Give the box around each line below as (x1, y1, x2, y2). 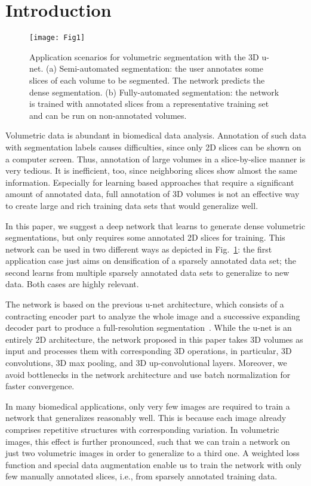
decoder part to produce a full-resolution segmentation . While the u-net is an (5, 321, 292, 334)
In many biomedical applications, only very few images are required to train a (5, 399, 290, 412)
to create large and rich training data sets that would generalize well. (5, 199, 258, 211)
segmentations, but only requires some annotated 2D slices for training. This (5, 231, 285, 244)
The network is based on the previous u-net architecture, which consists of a (5, 298, 284, 310)
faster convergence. (5, 380, 75, 392)
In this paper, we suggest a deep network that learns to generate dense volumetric (5, 219, 306, 232)
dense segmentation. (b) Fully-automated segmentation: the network (29, 85, 279, 98)
